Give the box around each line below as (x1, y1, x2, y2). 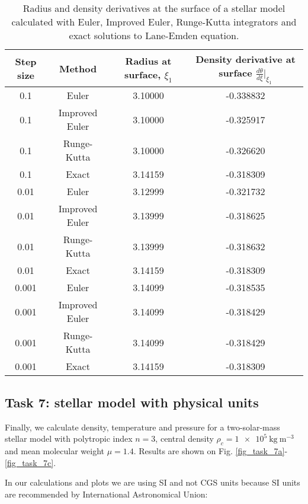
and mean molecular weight (5, 445, 105, 457)
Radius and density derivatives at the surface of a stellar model (23, 1, 285, 15)
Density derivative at (195, 52, 296, 66)
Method (59, 61, 97, 75)
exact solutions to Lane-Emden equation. (69, 28, 239, 42)
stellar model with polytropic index (5, 432, 133, 445)
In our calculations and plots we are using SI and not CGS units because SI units (5, 476, 300, 489)
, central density (155, 432, 214, 445)
